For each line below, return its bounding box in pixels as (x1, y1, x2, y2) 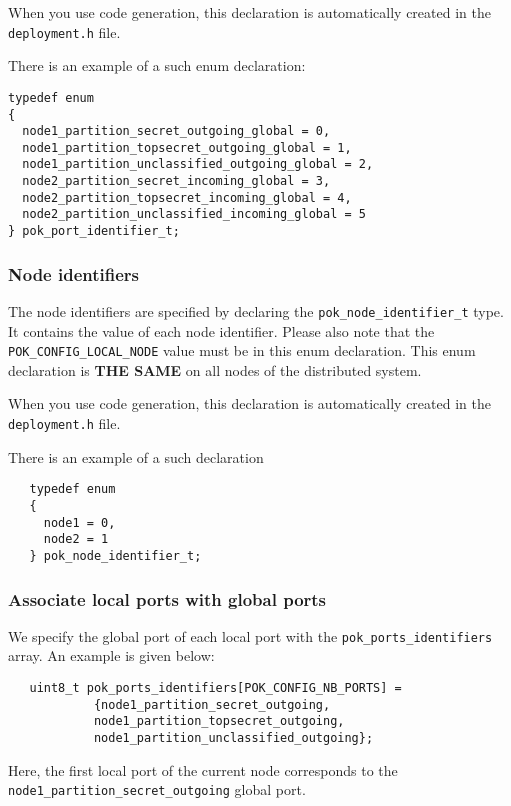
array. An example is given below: (8, 645, 215, 666)
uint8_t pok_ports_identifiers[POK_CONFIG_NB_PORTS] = (29, 681, 402, 696)
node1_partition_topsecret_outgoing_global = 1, (22, 140, 352, 155)
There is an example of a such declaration (8, 446, 264, 467)
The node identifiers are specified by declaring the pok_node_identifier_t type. (8, 300, 504, 321)
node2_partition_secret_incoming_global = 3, (22, 174, 331, 189)
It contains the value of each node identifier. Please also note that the (8, 320, 435, 341)
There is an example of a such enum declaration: (8, 55, 306, 76)
